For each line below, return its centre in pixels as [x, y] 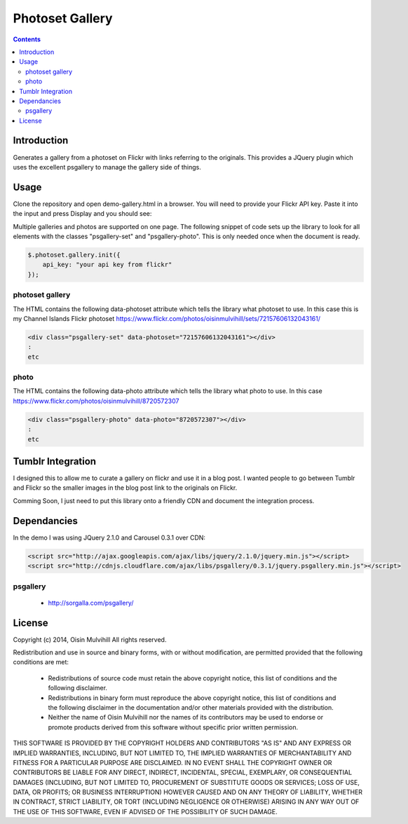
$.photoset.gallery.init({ [74, 255]
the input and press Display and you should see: [82, 214]
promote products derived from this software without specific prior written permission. [173, 727]
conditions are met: [41, 662]
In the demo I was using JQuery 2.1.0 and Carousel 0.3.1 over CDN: [109, 537]
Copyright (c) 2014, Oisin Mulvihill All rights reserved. [90, 639]
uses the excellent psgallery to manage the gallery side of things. [107, 167]
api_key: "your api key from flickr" [107, 265]
